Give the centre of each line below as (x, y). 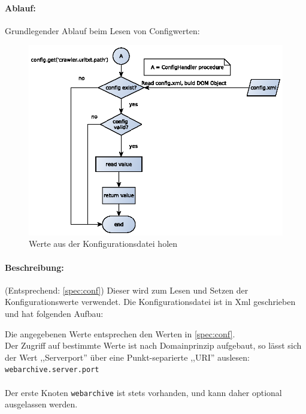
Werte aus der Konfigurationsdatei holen (103, 244)
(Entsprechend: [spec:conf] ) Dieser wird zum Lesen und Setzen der (127, 290)
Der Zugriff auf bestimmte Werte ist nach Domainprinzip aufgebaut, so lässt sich (153, 345)
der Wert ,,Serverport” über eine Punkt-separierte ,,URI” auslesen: (127, 357)
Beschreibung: (34, 267)
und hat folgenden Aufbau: (54, 313)
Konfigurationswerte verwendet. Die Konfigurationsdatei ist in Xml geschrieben (150, 302)
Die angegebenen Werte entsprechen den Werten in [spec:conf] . (120, 333)
